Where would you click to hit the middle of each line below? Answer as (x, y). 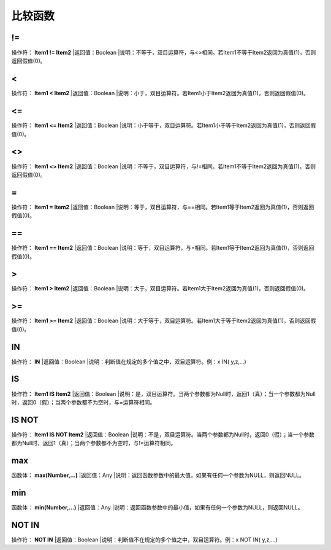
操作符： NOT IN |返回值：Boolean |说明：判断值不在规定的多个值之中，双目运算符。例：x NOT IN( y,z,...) (145, 540)
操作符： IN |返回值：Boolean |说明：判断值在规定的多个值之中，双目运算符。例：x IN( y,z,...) (129, 362)
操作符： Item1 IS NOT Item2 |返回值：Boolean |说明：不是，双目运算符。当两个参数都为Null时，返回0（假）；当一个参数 (163, 434)
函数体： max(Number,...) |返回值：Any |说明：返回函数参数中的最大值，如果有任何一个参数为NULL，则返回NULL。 (158, 475)
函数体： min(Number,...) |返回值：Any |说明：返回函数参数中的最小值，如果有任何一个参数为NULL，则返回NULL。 (157, 508)
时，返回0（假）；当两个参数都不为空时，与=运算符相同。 (83, 402)
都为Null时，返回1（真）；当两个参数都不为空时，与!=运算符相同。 (94, 443)
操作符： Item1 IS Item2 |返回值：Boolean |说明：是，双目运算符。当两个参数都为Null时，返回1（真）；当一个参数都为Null (163, 393)
